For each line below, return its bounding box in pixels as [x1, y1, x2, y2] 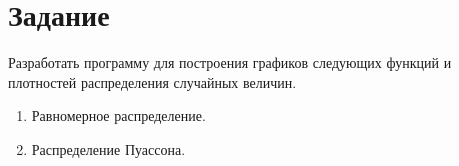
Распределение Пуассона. [31, 138, 186, 159]
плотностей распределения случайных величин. [8, 71, 297, 92]
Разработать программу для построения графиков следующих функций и [8, 52, 452, 73]
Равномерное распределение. [31, 105, 206, 126]
